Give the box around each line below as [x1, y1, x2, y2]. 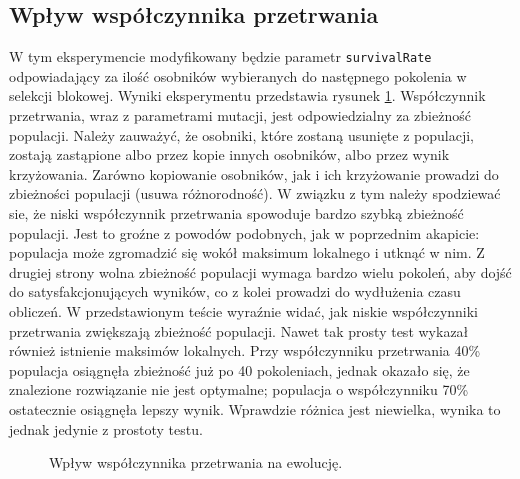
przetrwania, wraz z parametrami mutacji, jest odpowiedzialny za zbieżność [9, 105, 471, 126]
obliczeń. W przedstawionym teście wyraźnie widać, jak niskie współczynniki [9, 300, 479, 321]
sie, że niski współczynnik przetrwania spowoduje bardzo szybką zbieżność [9, 203, 464, 224]
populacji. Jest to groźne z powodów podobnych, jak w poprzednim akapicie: [9, 222, 480, 243]
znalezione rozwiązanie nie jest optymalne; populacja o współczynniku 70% [9, 379, 469, 400]
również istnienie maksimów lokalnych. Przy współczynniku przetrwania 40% [9, 340, 481, 361]
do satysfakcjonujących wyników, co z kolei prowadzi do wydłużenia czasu [9, 281, 461, 302]
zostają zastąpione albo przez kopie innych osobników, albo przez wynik [9, 144, 450, 165]
